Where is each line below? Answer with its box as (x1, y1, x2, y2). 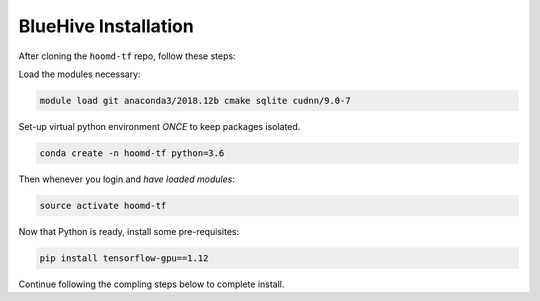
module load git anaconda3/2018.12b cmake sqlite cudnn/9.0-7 (39, 95, 351, 106)
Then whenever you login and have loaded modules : (18, 173, 235, 185)
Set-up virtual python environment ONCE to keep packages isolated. (18, 120, 301, 132)
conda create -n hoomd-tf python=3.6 (39, 147, 225, 159)
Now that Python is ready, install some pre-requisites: (18, 225, 240, 237)
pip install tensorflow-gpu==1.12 (39, 252, 209, 264)
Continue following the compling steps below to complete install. (18, 278, 285, 290)
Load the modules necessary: (18, 68, 141, 80)
